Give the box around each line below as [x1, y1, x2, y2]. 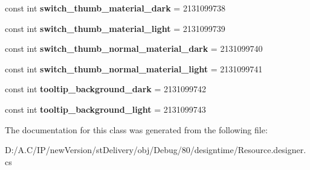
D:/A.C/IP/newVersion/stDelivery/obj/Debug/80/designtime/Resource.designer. [5, 143, 306, 156]
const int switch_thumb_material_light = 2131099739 [5, 22, 225, 34]
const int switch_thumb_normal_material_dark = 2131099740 [5, 42, 263, 55]
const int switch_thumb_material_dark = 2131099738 [5, 2, 225, 14]
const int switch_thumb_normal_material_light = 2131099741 [5, 62, 263, 75]
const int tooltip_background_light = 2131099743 [5, 102, 206, 115]
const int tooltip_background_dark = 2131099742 [5, 83, 206, 95]
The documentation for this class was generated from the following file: [5, 123, 268, 136]
